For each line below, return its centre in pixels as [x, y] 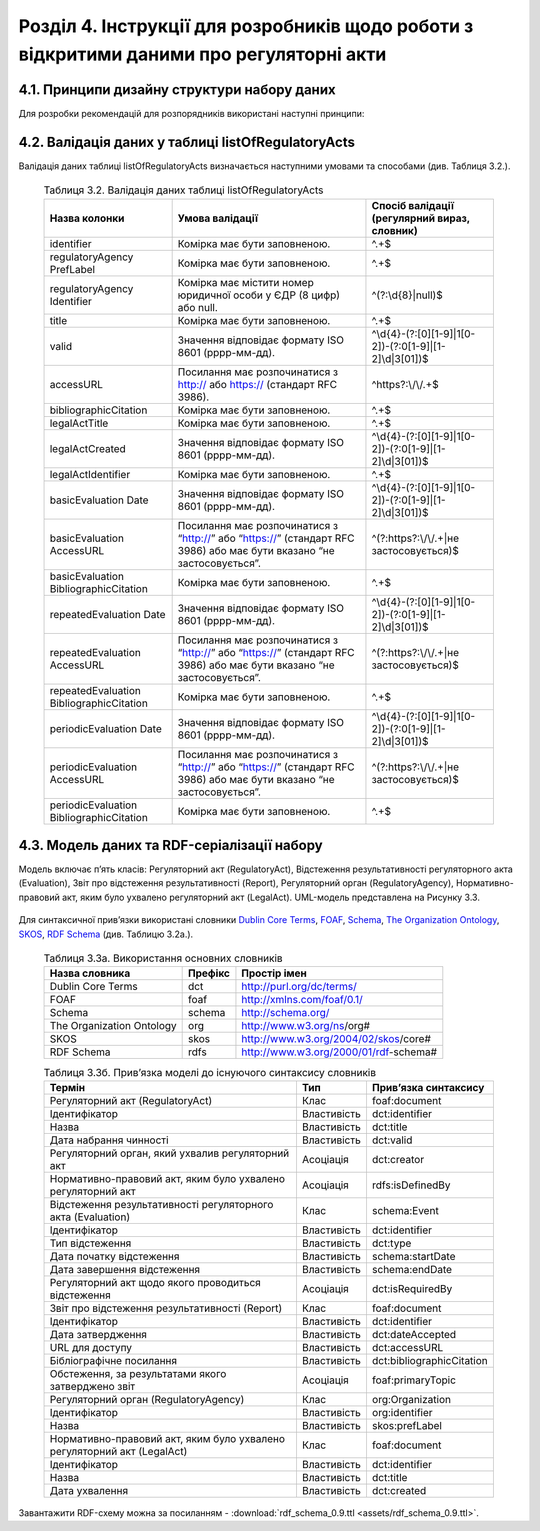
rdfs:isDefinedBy [411, 1185]
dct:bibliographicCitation [430, 1360]
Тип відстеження [90, 1243]
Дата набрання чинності [109, 1140]
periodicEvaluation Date [105, 728]
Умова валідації [218, 218]
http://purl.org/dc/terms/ [299, 987]
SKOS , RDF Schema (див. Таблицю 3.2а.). [106, 934]
